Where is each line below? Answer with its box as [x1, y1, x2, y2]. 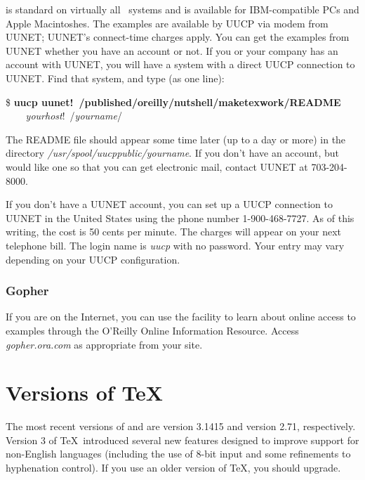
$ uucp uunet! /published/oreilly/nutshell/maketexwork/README [6, 94, 341, 109]
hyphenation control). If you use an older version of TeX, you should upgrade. [6, 460, 341, 474]
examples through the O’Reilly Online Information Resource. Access [6, 323, 299, 337]
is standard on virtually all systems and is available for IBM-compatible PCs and [6, 2, 359, 16]
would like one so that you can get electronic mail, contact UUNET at [6, 159, 308, 174]
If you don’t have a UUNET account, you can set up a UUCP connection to [6, 197, 333, 212]
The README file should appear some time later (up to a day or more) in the [6, 131, 346, 146]
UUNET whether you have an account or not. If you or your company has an [6, 43, 338, 58]
